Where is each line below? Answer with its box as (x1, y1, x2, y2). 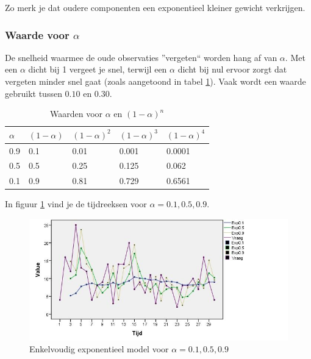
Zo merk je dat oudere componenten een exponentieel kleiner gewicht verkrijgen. (5, 1, 306, 13)
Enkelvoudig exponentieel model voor (29, 343, 169, 355)
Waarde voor (5, 27, 70, 42)
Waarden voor (49, 107, 103, 120)
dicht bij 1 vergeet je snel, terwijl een (28, 63, 167, 76)
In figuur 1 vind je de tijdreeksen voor (5, 197, 147, 210)
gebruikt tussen (5, 87, 62, 99)
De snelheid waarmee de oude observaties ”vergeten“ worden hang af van (5, 51, 277, 63)
